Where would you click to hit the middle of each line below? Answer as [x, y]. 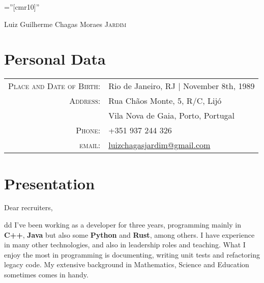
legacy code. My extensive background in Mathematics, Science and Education [127, 264]
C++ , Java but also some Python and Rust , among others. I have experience [129, 234]
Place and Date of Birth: [54, 86]
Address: [85, 101]
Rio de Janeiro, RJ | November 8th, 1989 [182, 86]
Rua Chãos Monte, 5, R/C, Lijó [165, 101]
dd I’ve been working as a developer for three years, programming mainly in [123, 225]
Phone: [88, 130]
